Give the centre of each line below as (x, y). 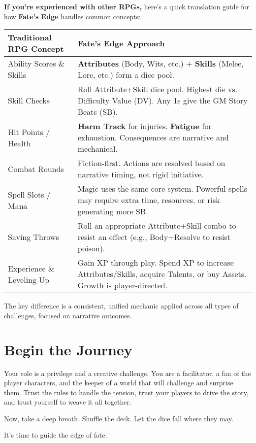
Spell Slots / (29, 194)
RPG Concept (36, 49)
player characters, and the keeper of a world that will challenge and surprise (119, 383)
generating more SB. (113, 211)
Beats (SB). (98, 112)
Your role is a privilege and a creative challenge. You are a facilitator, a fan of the (128, 373)
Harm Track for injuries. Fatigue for (144, 126)
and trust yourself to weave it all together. (68, 402)
